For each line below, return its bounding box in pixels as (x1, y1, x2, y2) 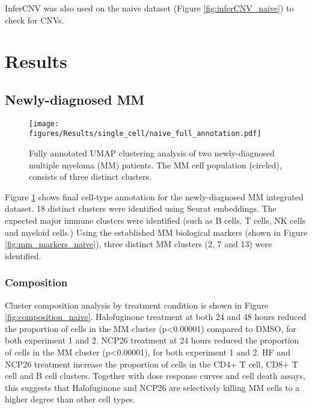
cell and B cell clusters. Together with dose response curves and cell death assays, (5, 369, 305, 382)
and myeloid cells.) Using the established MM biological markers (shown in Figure (5, 226, 308, 238)
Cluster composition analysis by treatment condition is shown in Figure (5, 298, 269, 311)
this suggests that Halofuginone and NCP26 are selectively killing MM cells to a (5, 381, 300, 393)
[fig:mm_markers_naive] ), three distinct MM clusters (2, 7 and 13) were (5, 238, 272, 250)
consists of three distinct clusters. (29, 170, 151, 183)
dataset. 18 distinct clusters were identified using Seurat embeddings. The (5, 202, 277, 215)
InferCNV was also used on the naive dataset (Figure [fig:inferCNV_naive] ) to (5, 2, 294, 14)
